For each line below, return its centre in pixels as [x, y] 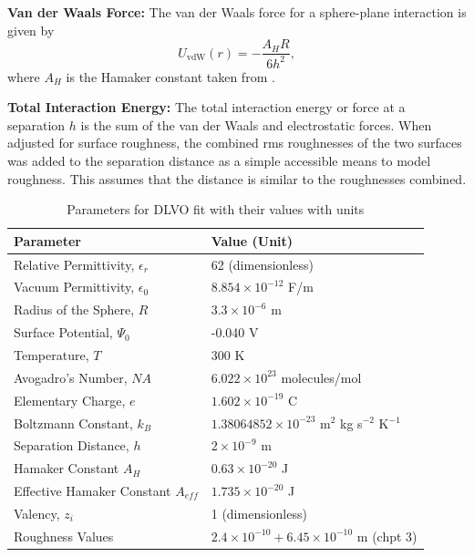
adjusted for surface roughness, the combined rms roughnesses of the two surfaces [235, 143]
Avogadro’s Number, [71, 377]
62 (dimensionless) [262, 264]
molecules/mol [321, 377]
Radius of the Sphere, [74, 309]
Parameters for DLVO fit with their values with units [216, 209]
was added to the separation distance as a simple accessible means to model [219, 160]
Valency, [37, 513]
